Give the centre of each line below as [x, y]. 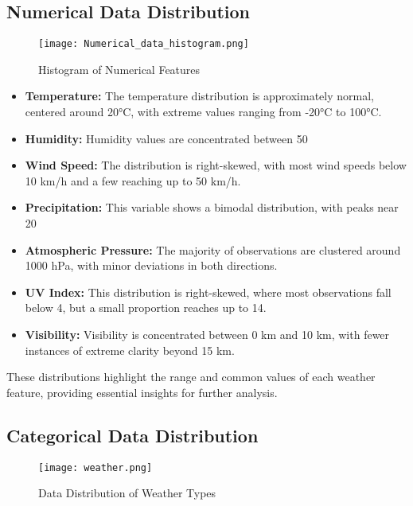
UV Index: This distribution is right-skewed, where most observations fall [208, 292]
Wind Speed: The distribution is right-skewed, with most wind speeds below [216, 165]
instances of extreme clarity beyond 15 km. [130, 350]
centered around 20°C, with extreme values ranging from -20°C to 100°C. [203, 112]
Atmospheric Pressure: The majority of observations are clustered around [213, 249]
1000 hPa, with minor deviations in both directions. [151, 265]
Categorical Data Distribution [132, 435]
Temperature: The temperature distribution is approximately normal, [199, 96]
